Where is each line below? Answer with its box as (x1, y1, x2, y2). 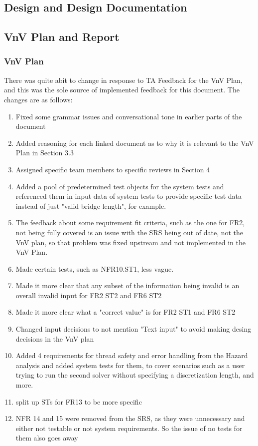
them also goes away (15, 433, 78, 443)
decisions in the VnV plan (15, 333, 94, 344)
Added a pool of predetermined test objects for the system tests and (15, 181, 224, 191)
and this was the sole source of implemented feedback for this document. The (4, 84, 240, 95)
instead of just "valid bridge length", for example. (15, 200, 166, 211)
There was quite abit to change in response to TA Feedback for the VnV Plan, (4, 74, 243, 85)
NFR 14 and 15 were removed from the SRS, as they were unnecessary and (15, 413, 245, 424)
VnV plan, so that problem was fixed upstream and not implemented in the (15, 237, 246, 247)
